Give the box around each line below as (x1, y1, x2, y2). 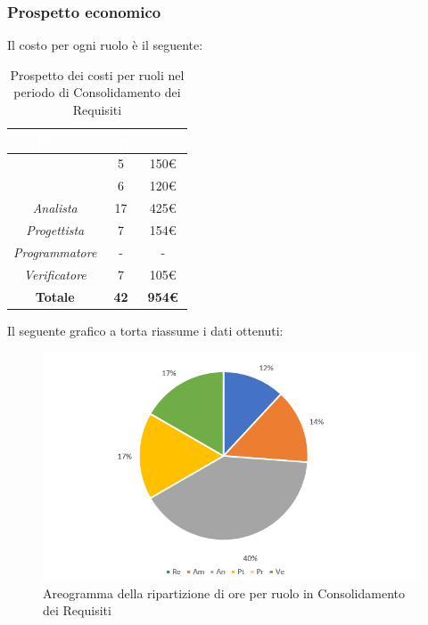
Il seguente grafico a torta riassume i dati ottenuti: (7, 321, 284, 339)
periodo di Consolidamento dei (13, 83, 181, 101)
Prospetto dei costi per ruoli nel (10, 65, 185, 84)
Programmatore (13, 242, 97, 261)
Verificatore (23, 264, 86, 283)
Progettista (26, 220, 85, 239)
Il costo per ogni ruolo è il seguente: (7, 36, 203, 54)
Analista (32, 199, 78, 217)
